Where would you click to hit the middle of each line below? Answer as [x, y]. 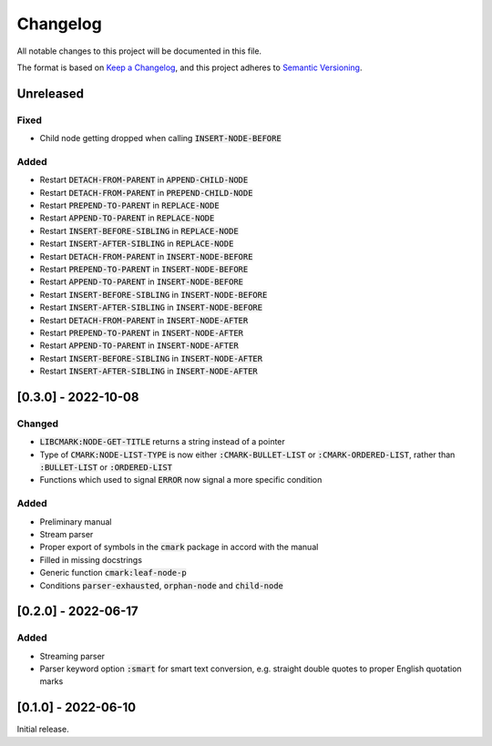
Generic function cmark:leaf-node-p [113, 573]
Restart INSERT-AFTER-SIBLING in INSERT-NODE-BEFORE [151, 307]
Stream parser [67, 534]
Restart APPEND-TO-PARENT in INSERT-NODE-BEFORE [141, 281]
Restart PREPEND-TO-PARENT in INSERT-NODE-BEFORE [144, 269]
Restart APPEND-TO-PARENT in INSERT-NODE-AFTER [139, 345]
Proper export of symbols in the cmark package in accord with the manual [179, 547]
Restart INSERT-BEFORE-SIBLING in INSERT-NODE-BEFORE [154, 294]
